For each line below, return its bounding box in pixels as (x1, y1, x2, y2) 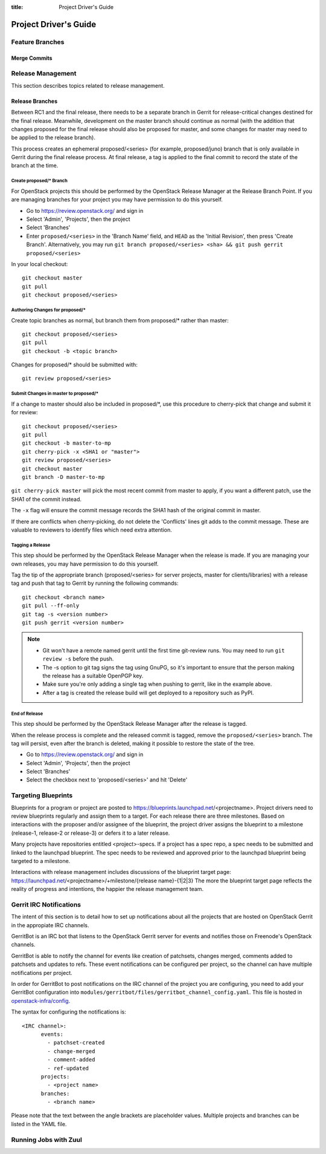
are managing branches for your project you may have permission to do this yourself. (11, 196, 223, 203)
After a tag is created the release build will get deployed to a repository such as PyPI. (42, 689, 254, 696)
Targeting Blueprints (11, 791, 73, 800)
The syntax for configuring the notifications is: (11, 1008, 127, 1015)
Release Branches (11, 97, 58, 105)
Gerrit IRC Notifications (11, 900, 81, 908)
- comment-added (47, 1056, 95, 1063)
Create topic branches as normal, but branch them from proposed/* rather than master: (11, 316, 229, 324)
